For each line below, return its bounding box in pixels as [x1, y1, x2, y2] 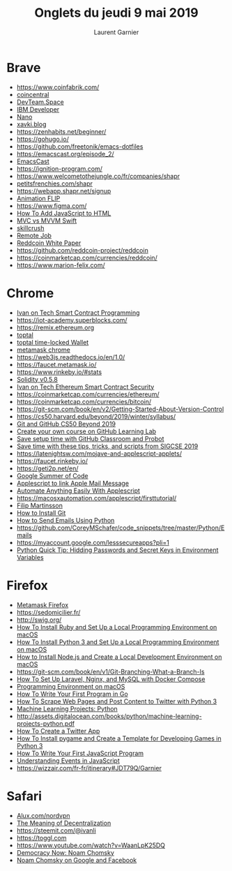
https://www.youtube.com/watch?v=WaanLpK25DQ [16, 841, 165, 849]
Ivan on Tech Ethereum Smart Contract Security [16, 382, 155, 391]
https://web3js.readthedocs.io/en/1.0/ [16, 352, 125, 361]
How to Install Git [16, 508, 66, 517]
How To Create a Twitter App [16, 727, 100, 735]
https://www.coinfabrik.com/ [16, 82, 100, 91]
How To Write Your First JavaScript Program [16, 749, 144, 757]
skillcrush [16, 223, 45, 232]
